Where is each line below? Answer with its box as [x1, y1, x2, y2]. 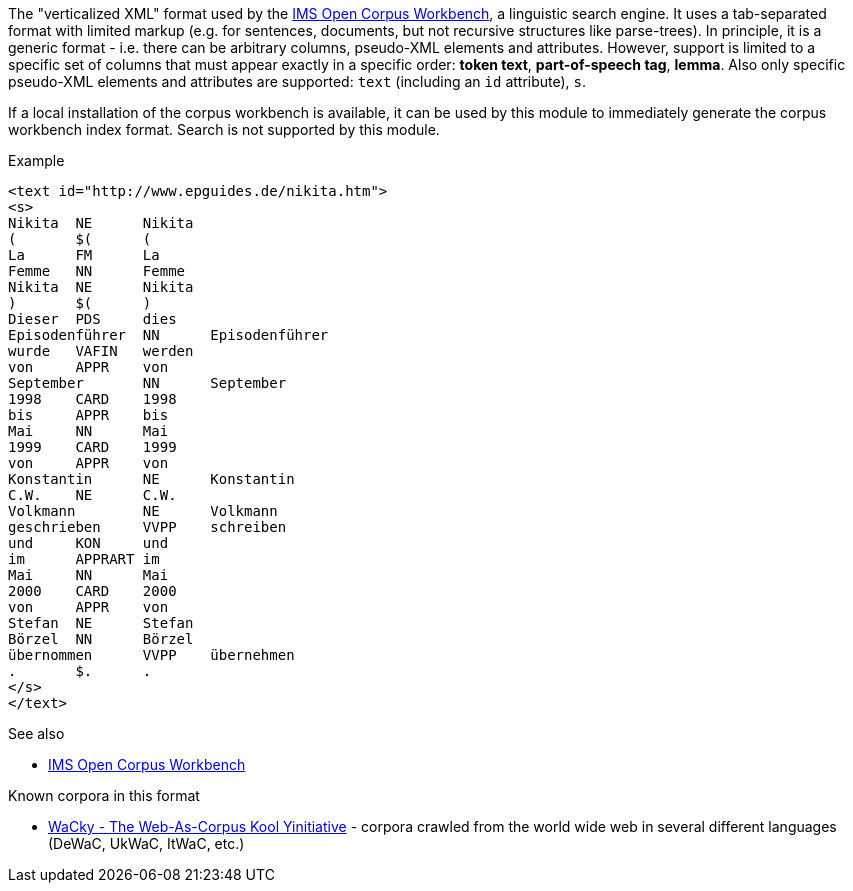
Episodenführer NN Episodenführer [8, 327, 329, 343]
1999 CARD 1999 [8, 439, 177, 455]
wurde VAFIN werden [8, 343, 194, 359]
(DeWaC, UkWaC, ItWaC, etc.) [48, 835, 245, 852]
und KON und [8, 535, 169, 551]
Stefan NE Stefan [8, 615, 194, 631]
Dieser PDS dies [8, 311, 177, 327]
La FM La [8, 247, 160, 263]
